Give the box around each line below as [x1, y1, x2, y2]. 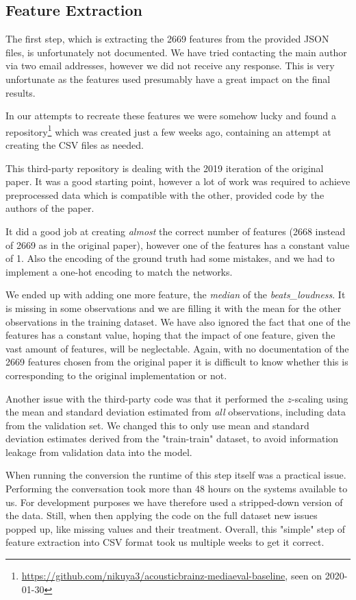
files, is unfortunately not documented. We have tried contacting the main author [5, 45, 347, 59]
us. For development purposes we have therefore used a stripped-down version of [5, 494, 343, 509]
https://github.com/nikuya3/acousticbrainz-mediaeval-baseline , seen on [21, 568, 322, 583]
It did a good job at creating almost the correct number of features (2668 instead [5, 224, 346, 238]
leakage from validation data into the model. [5, 444, 192, 459]
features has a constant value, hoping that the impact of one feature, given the [5, 328, 335, 342]
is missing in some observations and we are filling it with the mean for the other [5, 300, 342, 315]
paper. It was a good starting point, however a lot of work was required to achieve [5, 174, 351, 189]
